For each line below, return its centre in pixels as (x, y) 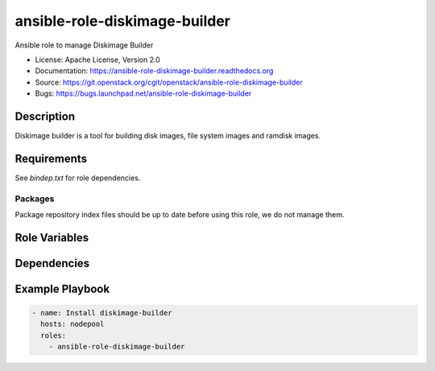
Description (45, 116)
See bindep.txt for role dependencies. (78, 178)
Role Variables (52, 237)
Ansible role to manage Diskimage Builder (84, 45)
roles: (54, 335)
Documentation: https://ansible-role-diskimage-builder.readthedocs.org (154, 71)
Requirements (51, 158)
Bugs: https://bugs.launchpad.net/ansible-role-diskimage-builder (143, 93)
